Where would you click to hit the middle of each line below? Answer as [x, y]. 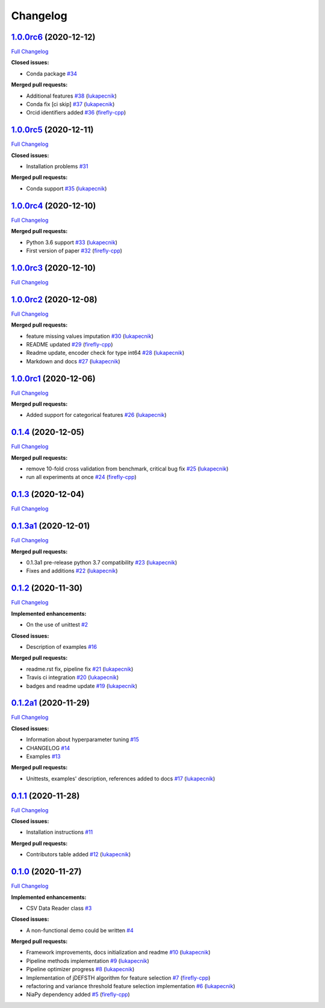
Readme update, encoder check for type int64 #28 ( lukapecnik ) [105, 353]
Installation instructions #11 [60, 832]
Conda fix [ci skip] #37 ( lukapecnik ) [70, 104]
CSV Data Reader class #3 [59, 908]
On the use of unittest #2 [57, 625]
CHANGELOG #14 [48, 748]
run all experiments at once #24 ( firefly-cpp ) [81, 477]
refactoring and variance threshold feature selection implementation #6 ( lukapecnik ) [131, 986]
